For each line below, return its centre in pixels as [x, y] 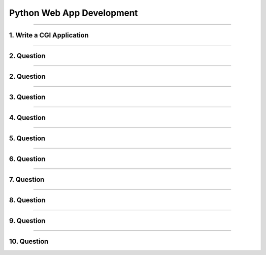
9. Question [27, 221]
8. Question [27, 200]
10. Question [29, 241]
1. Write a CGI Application [49, 35]
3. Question [27, 97]
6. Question [27, 159]
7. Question [27, 180]
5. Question [27, 139]
